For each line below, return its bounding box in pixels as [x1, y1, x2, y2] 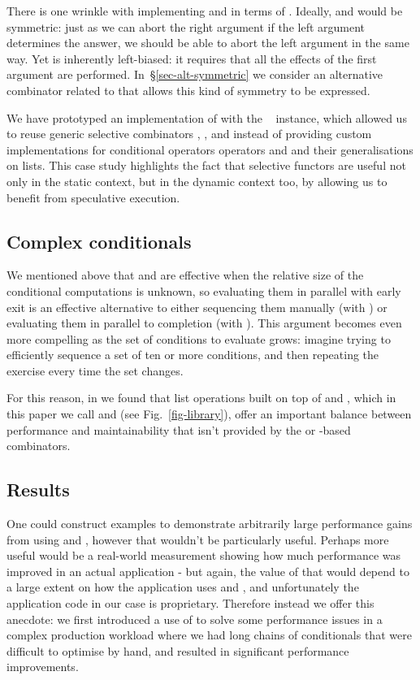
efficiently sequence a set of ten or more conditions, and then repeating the [6, 346, 379, 363]
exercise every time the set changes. [6, 362, 184, 379]
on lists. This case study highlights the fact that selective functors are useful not [6, 157, 406, 174]
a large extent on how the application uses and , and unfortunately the [6, 578, 359, 596]
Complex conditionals [6, 228, 192, 253]
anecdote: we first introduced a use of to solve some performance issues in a [6, 610, 383, 627]
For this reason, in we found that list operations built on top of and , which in [6, 389, 396, 406]
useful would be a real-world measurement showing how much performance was [6, 547, 401, 564]
